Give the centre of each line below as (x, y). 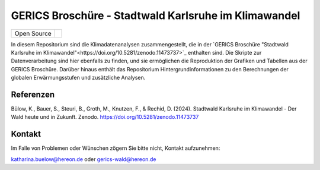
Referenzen (33, 94)
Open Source (33, 33)
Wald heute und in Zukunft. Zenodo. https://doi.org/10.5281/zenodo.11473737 (105, 117)
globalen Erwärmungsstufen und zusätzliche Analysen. (78, 78)
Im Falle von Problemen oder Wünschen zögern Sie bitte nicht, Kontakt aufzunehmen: (116, 148)
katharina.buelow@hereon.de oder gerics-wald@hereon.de (84, 159)
